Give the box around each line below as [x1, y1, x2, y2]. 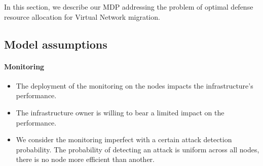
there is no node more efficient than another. [16, 154, 155, 164]
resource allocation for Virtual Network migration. [4, 11, 160, 22]
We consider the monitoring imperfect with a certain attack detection [16, 134, 232, 145]
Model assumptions [4, 36, 107, 52]
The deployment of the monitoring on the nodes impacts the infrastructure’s [16, 80, 253, 91]
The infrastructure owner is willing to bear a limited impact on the [16, 107, 224, 117]
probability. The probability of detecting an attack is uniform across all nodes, [16, 144, 259, 154]
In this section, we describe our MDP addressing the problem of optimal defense [4, 2, 253, 12]
